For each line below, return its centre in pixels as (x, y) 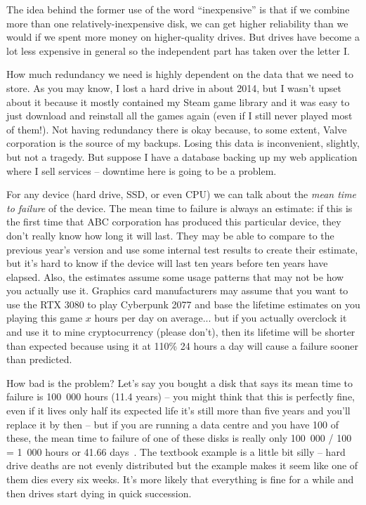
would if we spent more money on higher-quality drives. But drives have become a (183, 37)
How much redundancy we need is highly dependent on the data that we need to (180, 74)
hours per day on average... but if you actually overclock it (221, 318)
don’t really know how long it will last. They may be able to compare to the (170, 235)
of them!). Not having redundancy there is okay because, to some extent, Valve (177, 129)
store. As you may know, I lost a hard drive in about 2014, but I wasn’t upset (174, 87)
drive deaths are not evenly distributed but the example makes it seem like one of (182, 465)
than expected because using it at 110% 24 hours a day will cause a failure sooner (182, 345)
